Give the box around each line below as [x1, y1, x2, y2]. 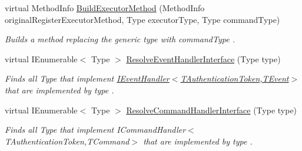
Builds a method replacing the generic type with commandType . [5, 33, 235, 45]
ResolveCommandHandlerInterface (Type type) [126, 103, 297, 116]
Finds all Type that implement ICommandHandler [5, 123, 186, 136]
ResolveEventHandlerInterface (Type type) [126, 52, 281, 65]
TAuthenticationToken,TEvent [180, 72, 289, 85]
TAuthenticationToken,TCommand [5, 135, 130, 147]
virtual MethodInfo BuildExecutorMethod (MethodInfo [5, 2, 205, 14]
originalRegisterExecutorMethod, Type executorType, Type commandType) [5, 13, 280, 25]
